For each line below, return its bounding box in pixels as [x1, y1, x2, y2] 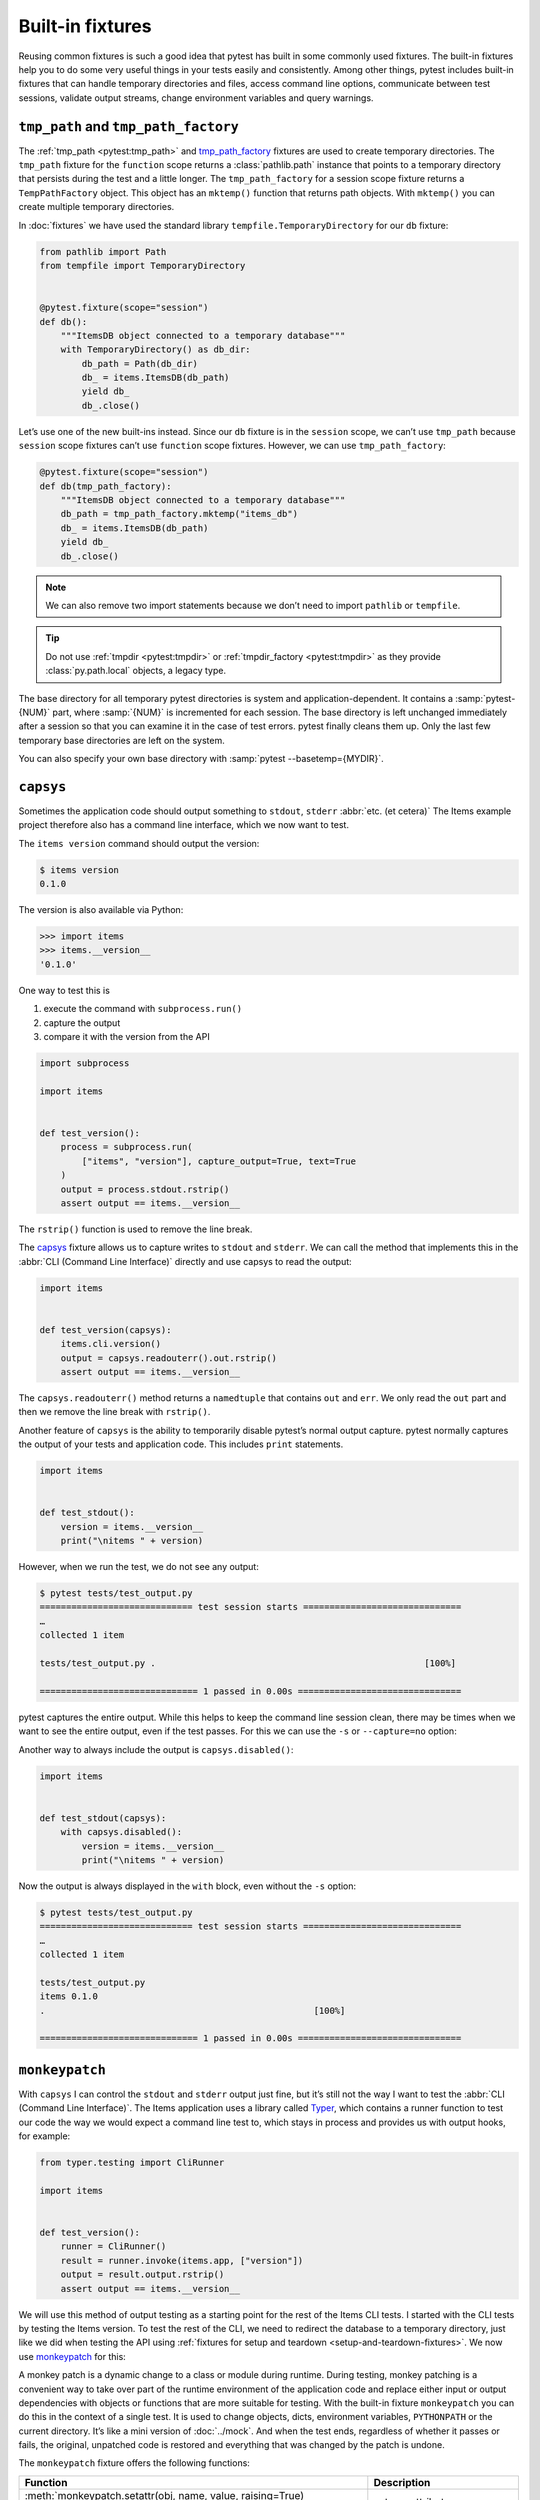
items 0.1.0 [39, 1991, 99, 2002]
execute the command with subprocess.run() [43, 1003, 243, 1015]
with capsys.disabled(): [60, 1826, 183, 1838]
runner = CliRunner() [60, 2241, 167, 2252]
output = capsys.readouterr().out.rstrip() [60, 1352, 277, 1364]
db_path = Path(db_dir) [81, 358, 199, 369]
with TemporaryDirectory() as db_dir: [60, 344, 251, 355]
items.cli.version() [60, 1338, 162, 1350]
